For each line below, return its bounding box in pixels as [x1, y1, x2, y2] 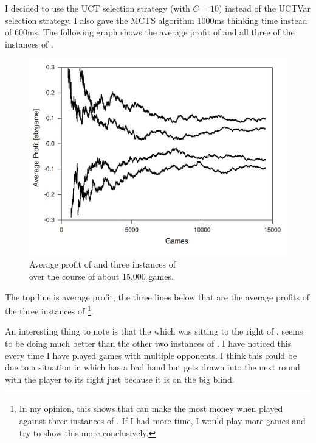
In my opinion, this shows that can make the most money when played [19, 402, 283, 415]
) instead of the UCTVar [219, 2, 311, 14]
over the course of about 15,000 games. [29, 269, 174, 282]
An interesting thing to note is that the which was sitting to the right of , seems [5, 325, 303, 338]
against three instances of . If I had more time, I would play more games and [19, 414, 306, 427]
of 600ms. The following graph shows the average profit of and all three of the [5, 26, 295, 38]
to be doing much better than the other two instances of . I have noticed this [5, 336, 292, 349]
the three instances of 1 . [5, 303, 94, 317]
